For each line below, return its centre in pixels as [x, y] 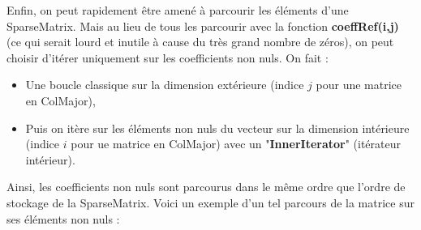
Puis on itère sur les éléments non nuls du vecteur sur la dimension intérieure [217, 128]
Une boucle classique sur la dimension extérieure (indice [165, 85]
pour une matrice [359, 85]
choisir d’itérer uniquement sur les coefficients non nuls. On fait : [168, 57]
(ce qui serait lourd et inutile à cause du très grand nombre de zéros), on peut [200, 42]
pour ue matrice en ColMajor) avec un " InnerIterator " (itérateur [236, 144]
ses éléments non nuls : [63, 218]
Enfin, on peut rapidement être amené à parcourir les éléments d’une [178, 10]
